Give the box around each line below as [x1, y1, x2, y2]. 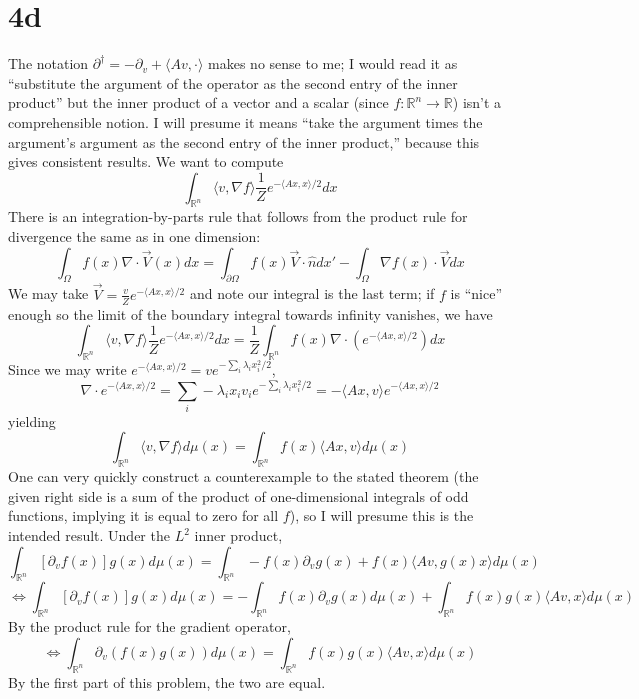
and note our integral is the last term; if [189, 283, 435, 304]
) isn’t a [452, 92, 502, 113]
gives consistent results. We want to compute [8, 151, 284, 172]
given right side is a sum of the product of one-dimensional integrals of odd [8, 485, 469, 506]
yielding [8, 410, 56, 431]
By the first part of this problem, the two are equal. [8, 671, 326, 692]
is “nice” [450, 283, 503, 304]
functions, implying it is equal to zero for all [8, 505, 279, 526]
